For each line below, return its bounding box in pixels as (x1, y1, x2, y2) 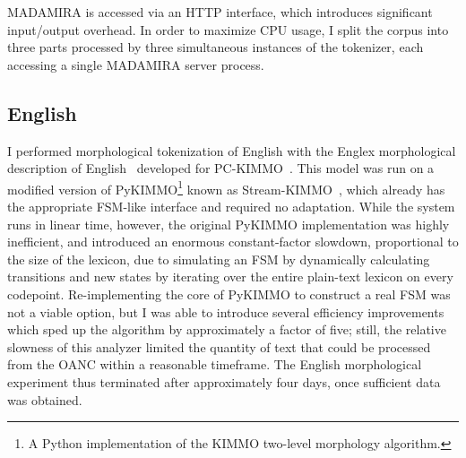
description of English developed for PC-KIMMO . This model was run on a (7, 159, 435, 177)
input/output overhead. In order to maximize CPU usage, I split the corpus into (7, 20, 449, 39)
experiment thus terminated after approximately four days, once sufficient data (7, 372, 441, 391)
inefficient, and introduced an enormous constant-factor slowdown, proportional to (7, 232, 459, 251)
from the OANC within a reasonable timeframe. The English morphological (7, 355, 422, 374)
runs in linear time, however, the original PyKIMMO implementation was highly (7, 214, 450, 233)
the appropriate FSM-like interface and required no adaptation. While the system (7, 197, 455, 216)
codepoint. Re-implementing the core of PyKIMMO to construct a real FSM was (7, 284, 451, 303)
